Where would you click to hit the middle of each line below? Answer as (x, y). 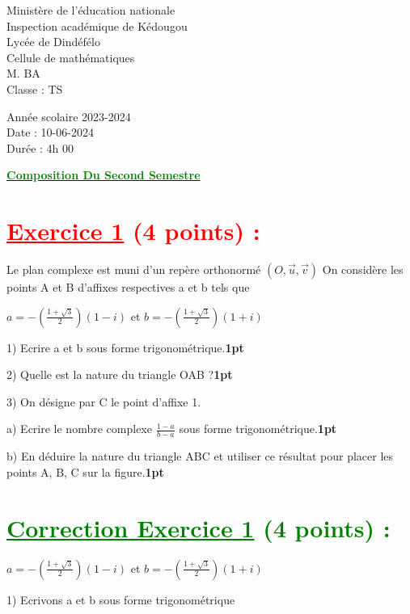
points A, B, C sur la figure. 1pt (85, 471)
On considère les (363, 269)
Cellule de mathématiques (71, 57)
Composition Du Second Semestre (104, 175)
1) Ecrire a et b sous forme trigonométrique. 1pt (125, 347)
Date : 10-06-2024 (50, 132)
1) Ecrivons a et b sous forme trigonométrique (121, 599)
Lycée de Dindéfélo (53, 42)
